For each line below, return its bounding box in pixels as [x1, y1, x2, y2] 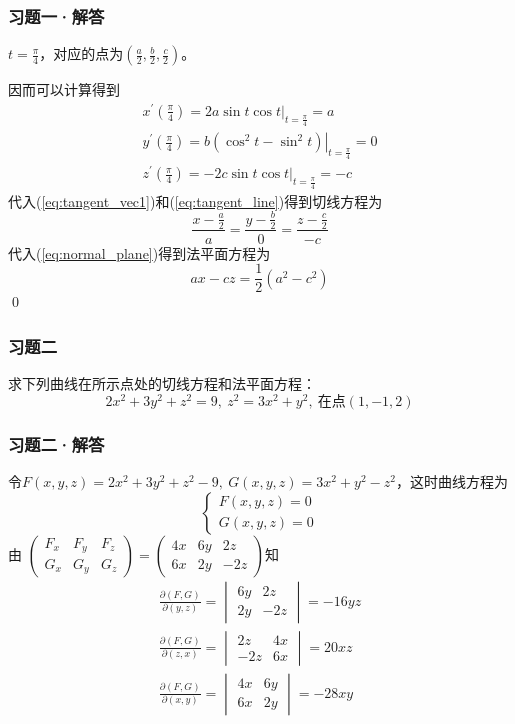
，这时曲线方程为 [395, 470, 508, 491]
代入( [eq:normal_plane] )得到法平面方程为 [8, 242, 271, 263]
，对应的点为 [39, 43, 124, 64]
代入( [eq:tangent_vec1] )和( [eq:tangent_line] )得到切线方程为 [8, 190, 383, 211]
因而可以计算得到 [8, 79, 120, 100]
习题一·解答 [8, 3, 105, 28]
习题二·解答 [8, 431, 105, 456]
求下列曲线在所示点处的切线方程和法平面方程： [8, 373, 316, 394]
